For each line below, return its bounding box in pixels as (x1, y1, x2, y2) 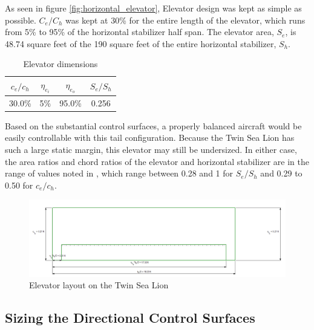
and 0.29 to (260, 167, 303, 180)
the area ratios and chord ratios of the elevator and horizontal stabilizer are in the (5, 155, 309, 167)
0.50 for (5, 178, 33, 191)
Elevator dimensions (23, 57, 98, 70)
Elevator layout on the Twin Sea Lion (29, 279, 169, 291)
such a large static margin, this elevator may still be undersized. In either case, (5, 143, 297, 155)
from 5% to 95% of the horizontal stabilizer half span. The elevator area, (5, 25, 274, 38)
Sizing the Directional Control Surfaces (5, 308, 255, 327)
